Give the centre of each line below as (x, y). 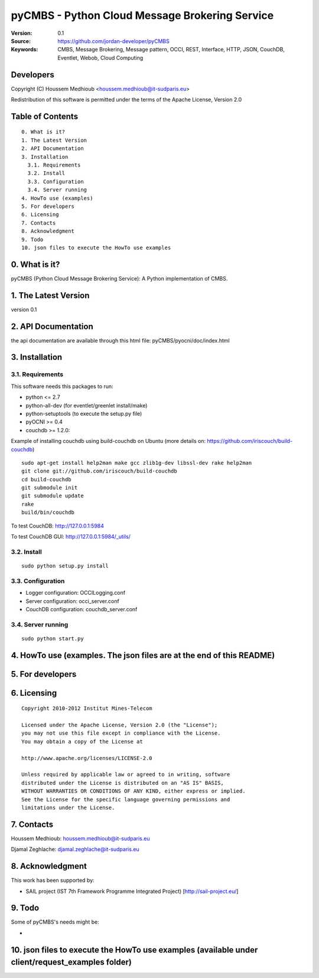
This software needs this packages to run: (62, 386)
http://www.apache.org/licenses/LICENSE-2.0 (87, 758)
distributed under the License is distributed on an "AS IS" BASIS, (123, 783)
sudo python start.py (53, 638)
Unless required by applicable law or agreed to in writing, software (126, 775)
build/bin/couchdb (48, 513)
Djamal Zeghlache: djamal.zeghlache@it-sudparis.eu (75, 849)
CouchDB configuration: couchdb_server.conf (82, 609)
